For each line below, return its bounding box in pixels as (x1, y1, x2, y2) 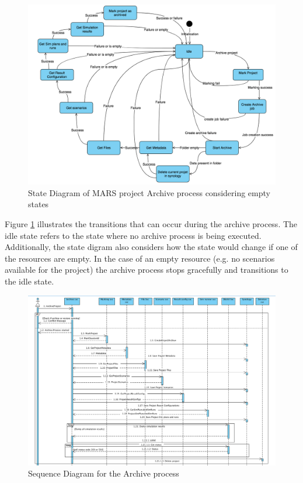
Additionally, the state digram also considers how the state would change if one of (5, 241, 298, 253)
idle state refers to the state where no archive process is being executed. (5, 229, 262, 241)
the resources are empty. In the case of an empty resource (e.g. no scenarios (5, 252, 275, 264)
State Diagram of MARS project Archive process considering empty (28, 186, 270, 198)
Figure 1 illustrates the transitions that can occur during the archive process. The (5, 218, 298, 230)
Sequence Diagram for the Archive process (28, 467, 179, 479)
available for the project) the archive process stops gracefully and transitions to (5, 263, 288, 276)
